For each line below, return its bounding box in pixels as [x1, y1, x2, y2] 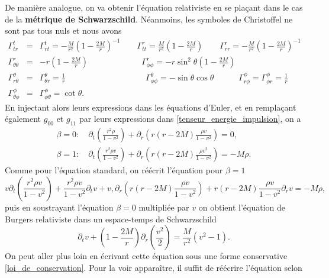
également [5, 112, 41, 125]
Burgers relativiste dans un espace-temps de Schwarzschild [5, 212, 217, 225]
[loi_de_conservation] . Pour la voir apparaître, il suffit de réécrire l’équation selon [5, 261, 302, 273]
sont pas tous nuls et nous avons [5, 24, 122, 37]
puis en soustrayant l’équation [5, 201, 114, 213]
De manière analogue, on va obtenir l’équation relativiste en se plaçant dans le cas [5, 1, 303, 13]
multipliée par [138, 201, 189, 213]
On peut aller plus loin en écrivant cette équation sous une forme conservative [5, 250, 288, 262]
